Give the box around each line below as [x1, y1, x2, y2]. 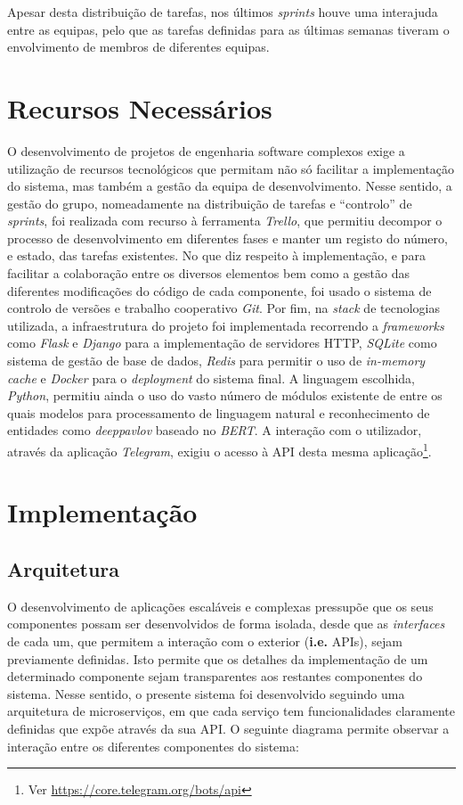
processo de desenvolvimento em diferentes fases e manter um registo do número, [7, 228, 448, 247]
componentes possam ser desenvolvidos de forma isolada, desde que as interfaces [7, 614, 445, 633]
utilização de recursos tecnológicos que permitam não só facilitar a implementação [7, 159, 455, 177]
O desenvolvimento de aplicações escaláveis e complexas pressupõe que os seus [7, 596, 434, 615]
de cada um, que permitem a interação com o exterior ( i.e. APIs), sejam [7, 632, 402, 651]
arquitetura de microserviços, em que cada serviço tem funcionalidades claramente [7, 702, 455, 720]
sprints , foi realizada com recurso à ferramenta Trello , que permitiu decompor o [7, 211, 443, 230]
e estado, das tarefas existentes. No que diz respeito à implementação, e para [7, 246, 426, 265]
